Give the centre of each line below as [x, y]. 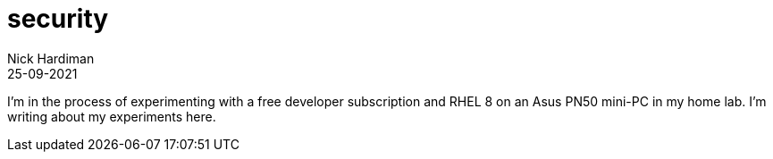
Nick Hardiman [51, 58]
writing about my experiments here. [112, 116]
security [58, 19]
